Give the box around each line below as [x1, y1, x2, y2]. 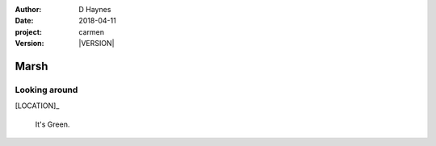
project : [15, 27, 42, 36]
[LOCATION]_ [15, 101, 60, 111]
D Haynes [78, 5, 111, 14]
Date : [15, 16, 34, 26]
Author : [15, 5, 42, 14]
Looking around [15, 84, 78, 95]
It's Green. [35, 119, 70, 129]
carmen [78, 27, 105, 36]
